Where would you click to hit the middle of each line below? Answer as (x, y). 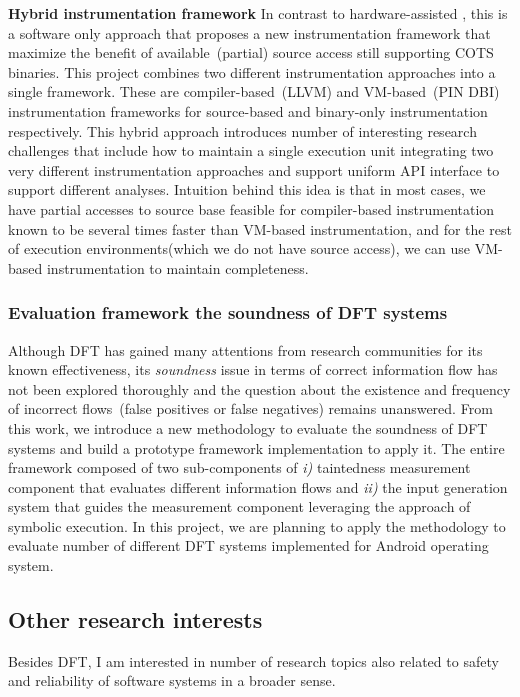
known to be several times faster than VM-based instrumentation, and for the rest (260, 228)
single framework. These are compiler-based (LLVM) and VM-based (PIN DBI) (254, 91)
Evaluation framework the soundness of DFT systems (228, 312)
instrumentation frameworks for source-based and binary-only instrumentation (248, 110)
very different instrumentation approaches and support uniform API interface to (254, 169)
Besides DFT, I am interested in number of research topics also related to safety (253, 660)
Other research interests (135, 619)
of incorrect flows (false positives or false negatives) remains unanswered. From (250, 408)
